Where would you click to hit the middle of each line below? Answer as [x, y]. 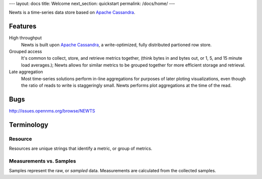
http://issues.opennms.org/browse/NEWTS [52, 111]
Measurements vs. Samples [42, 161]
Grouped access [25, 51]
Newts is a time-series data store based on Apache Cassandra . [72, 13]
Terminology [29, 124]
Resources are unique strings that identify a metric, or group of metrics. [81, 148]
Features [23, 26]
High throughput [25, 38]
